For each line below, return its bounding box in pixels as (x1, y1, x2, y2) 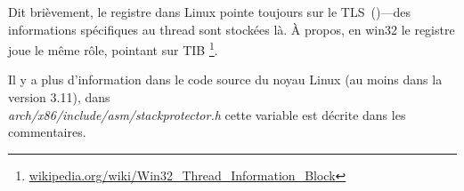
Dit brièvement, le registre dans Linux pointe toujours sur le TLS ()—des (8, 3, 411, 20)
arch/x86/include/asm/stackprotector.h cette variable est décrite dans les (8, 105, 406, 123)
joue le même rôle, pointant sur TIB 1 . (8, 38, 218, 59)
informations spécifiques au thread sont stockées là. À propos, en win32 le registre (8, 20, 455, 38)
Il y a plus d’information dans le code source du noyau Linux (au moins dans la (8, 70, 443, 89)
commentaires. (8, 123, 86, 141)
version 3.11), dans (8, 88, 110, 107)
